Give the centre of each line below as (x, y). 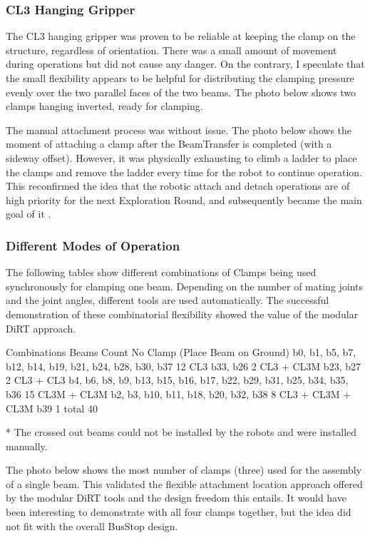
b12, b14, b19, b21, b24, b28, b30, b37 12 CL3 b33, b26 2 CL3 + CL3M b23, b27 (183, 366)
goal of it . (29, 214)
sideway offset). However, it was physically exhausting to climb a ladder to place (181, 157)
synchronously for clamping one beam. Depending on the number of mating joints (185, 286)
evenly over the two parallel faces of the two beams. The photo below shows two (181, 92)
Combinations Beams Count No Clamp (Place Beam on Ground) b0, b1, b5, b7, (181, 352)
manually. (27, 446)
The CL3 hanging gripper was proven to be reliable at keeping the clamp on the (181, 36)
